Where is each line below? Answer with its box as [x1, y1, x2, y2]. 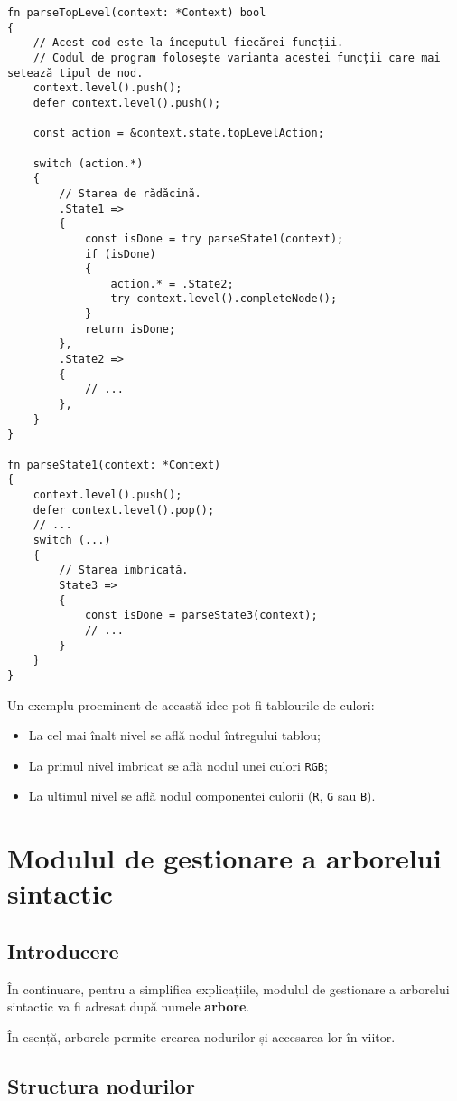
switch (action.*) [33, 157, 144, 170]
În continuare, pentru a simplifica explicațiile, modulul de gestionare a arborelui [7, 979, 450, 998]
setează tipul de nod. [7, 66, 144, 80]
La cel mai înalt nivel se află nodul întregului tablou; [28, 726, 321, 745]
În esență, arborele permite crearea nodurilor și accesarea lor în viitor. [7, 1027, 396, 1046]
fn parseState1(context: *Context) [7, 458, 221, 471]
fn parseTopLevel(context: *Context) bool [7, 6, 266, 19]
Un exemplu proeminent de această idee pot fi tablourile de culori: [7, 695, 375, 714]
